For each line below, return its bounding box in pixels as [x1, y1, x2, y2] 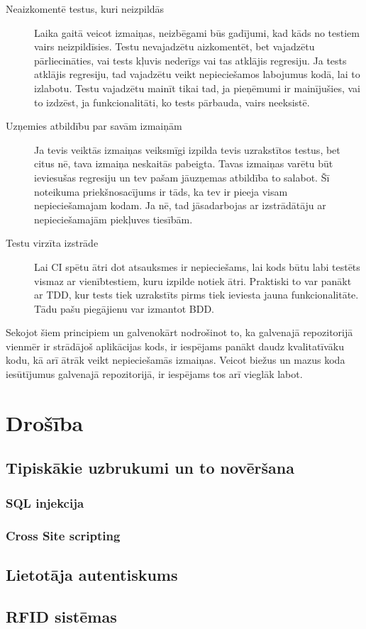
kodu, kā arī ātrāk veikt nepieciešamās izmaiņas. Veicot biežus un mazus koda [6, 352, 345, 367]
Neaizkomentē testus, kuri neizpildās [6, 1, 165, 16]
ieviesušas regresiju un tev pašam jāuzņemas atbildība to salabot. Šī [34, 169, 330, 184]
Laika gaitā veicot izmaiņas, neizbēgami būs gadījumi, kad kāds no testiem [34, 25, 360, 40]
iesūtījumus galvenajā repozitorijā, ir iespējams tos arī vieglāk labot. [6, 367, 303, 382]
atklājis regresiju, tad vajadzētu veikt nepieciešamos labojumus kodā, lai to [34, 67, 360, 82]
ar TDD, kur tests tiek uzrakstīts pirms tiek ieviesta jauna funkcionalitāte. [34, 287, 359, 302]
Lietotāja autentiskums [6, 563, 178, 585]
